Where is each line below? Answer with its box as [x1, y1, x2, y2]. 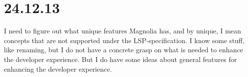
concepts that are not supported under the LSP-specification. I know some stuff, [4, 35, 245, 45]
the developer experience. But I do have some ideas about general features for [4, 54, 237, 64]
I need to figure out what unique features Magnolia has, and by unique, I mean [4, 26, 241, 36]
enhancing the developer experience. [4, 63, 112, 74]
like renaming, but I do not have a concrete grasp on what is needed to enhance [4, 45, 243, 55]
